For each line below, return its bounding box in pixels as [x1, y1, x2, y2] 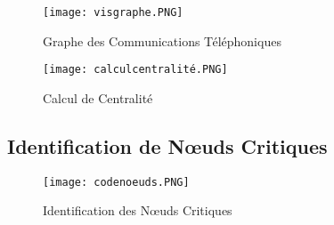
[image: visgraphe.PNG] [43, 6, 183, 19]
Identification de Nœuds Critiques [7, 132, 328, 159]
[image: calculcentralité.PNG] [43, 63, 228, 76]
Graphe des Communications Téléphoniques [43, 31, 281, 50]
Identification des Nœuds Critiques [43, 201, 232, 220]
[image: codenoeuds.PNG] [43, 175, 190, 189]
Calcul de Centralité [43, 88, 153, 107]
